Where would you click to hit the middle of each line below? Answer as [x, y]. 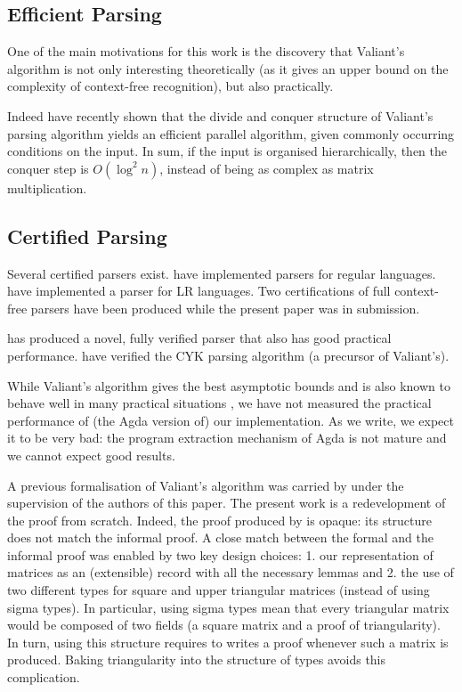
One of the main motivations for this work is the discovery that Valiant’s [206, 51]
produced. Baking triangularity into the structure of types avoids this [197, 659]
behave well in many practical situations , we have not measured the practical [219, 403]
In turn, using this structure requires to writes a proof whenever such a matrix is [228, 642]
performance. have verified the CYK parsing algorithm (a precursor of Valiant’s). [228, 355]
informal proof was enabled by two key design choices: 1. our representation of [220, 554]
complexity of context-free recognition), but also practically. [170, 86]
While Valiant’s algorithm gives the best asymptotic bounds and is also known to [229, 385]
